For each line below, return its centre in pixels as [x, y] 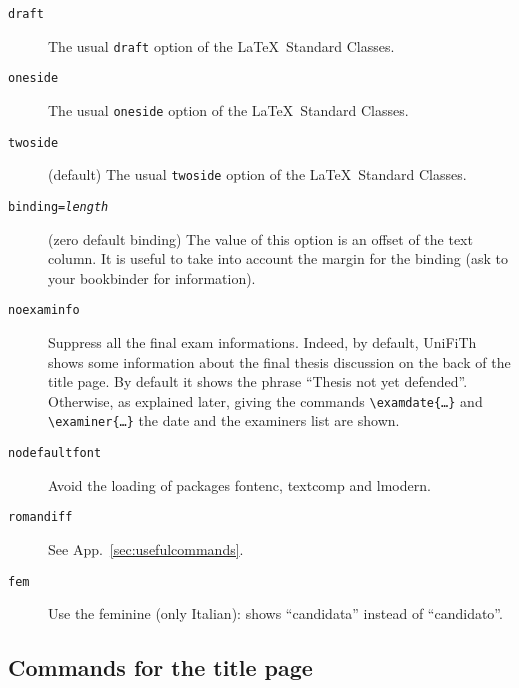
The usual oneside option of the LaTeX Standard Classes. [228, 109]
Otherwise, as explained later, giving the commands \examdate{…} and [265, 400]
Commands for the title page [160, 667]
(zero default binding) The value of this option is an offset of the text [260, 238]
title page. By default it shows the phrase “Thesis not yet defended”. [258, 381]
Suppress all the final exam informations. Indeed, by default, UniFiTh [262, 342]
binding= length [58, 206]
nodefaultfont [55, 453]
